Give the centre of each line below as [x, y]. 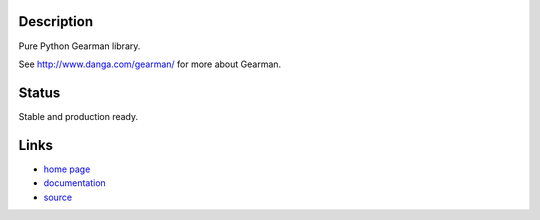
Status [39, 92]
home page [67, 169]
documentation [75, 183]
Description [56, 21]
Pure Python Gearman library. [79, 46]
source [58, 197]
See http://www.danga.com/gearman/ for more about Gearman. [150, 64]
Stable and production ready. [78, 116]
